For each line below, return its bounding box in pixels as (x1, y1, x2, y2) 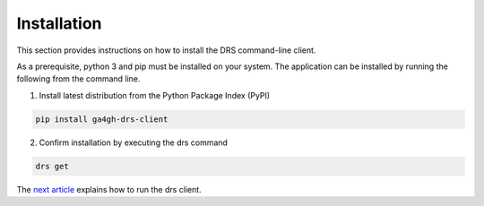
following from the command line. (16, 73, 141, 84)
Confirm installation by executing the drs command (39, 137, 229, 148)
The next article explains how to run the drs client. (16, 184, 202, 194)
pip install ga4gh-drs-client (35, 114, 169, 124)
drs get (35, 161, 69, 171)
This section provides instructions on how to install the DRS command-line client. (16, 45, 316, 56)
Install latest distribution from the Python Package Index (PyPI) (39, 90, 271, 100)
